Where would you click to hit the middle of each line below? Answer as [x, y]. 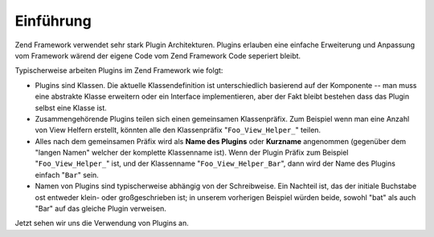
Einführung [53, 21]
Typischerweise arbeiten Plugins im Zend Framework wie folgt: [119, 70]
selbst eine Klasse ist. [71, 107]
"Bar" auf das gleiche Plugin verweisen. [100, 209]
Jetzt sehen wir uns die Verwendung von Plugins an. [102, 223]
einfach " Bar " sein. [67, 175]
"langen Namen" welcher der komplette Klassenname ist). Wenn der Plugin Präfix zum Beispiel [192, 153]
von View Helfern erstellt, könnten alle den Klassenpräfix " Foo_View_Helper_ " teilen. [178, 130]
